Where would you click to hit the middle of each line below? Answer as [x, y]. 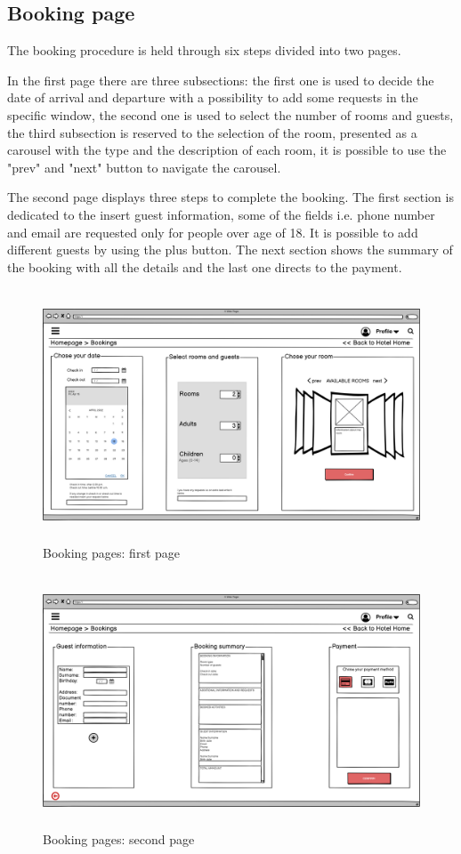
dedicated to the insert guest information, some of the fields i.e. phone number [221, 214]
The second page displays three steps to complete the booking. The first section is [230, 197]
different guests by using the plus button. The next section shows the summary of [230, 250]
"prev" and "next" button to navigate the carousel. [144, 167]
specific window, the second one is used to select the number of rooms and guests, [230, 114]
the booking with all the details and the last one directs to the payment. [205, 266]
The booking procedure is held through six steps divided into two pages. [204, 50]
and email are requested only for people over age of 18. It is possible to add [213, 232]
